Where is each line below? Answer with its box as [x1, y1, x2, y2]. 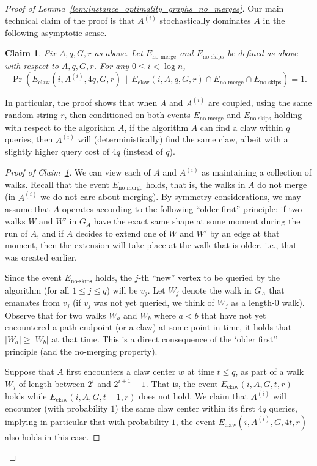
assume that [5, 202, 51, 215]
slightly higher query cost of [5, 145, 109, 158]
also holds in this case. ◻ [5, 430, 100, 443]
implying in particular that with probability [5, 415, 169, 427]
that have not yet [201, 308, 266, 321]
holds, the [95, 271, 133, 284]
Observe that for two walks [5, 308, 106, 321]
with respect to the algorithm [5, 120, 115, 133]
